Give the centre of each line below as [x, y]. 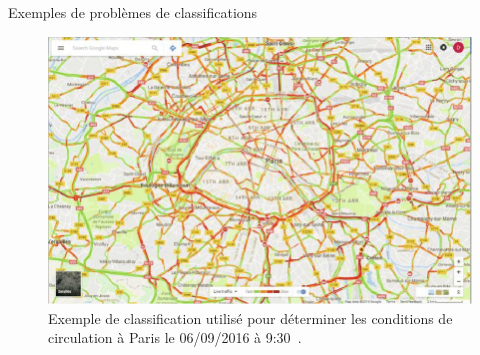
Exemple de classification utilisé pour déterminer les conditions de [250, 317]
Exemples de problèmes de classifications [133, 12]
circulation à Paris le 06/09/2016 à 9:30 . [175, 337]
